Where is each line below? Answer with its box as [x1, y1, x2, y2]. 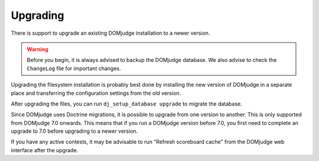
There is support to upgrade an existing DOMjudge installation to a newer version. [11, 29, 210, 37]
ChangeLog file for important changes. [27, 65, 121, 72]
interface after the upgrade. [11, 146, 79, 153]
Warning [27, 45, 48, 52]
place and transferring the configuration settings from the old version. [11, 89, 181, 97]
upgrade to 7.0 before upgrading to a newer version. [11, 127, 138, 135]
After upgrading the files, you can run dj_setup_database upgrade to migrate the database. [11, 100, 242, 107]
